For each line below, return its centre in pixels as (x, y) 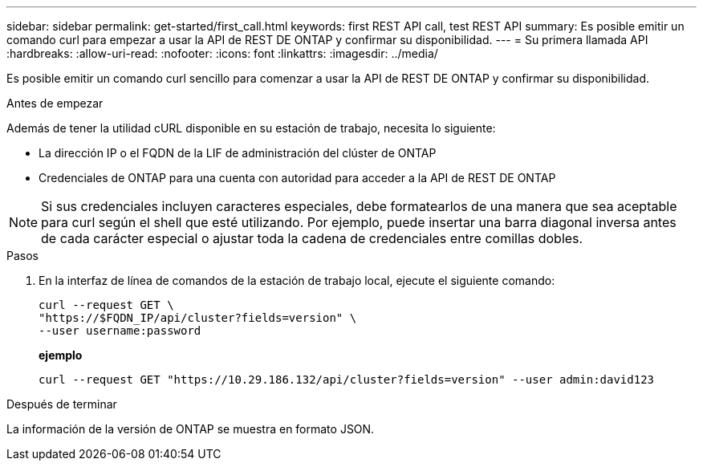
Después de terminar (62, 404)
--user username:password (120, 331)
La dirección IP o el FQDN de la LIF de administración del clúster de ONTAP (238, 153)
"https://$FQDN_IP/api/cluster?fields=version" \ (198, 318)
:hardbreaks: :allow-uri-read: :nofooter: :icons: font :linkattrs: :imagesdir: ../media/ (222, 53)
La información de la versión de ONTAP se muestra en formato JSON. (191, 429)
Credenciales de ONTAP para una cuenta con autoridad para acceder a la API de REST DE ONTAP (297, 178)
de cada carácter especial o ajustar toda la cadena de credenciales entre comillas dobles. (312, 238)
